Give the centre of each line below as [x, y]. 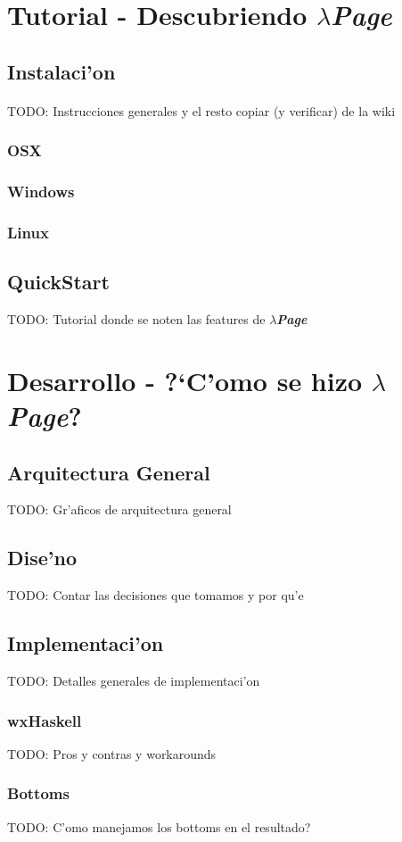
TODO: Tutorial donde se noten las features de [136, 319]
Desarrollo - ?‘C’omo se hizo [185, 380]
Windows [41, 192]
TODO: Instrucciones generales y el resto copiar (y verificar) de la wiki [201, 110]
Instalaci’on [62, 71]
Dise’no [42, 558]
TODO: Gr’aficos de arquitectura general [119, 509]
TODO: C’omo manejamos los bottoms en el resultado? [159, 826]
